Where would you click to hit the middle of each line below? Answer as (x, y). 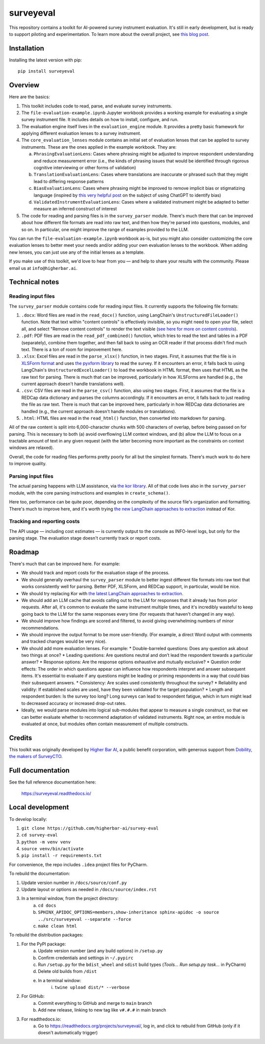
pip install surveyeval (46, 71)
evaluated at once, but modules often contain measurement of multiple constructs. (105, 724)
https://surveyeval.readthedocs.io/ (56, 793)
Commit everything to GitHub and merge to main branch (95, 1003)
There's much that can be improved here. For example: (65, 564)
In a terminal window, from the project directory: (70, 898)
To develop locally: (28, 819)
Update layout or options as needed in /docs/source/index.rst (89, 889)
